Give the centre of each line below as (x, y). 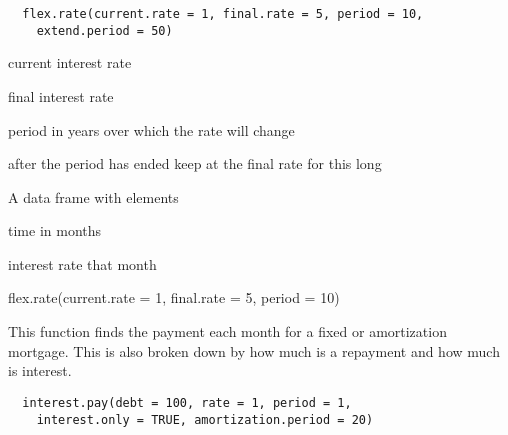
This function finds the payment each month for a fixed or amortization (227, 331)
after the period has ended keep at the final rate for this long (195, 163)
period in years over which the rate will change (151, 129)
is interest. (40, 370)
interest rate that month (82, 263)
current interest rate (70, 62)
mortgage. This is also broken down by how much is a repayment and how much (254, 350)
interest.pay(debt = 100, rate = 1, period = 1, (187, 402)
